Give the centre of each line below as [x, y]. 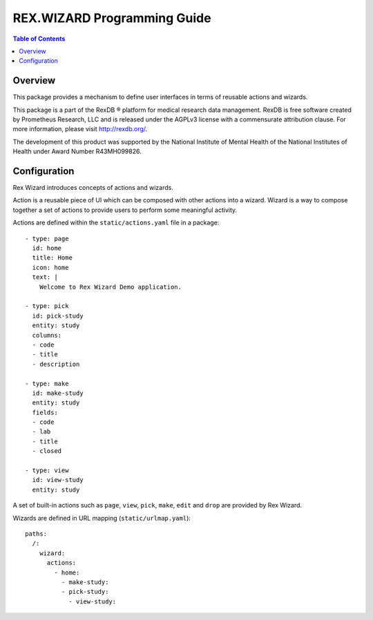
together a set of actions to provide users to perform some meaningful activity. [125, 210]
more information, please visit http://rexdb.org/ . [80, 129]
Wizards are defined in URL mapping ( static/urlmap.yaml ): [102, 518]
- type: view [47, 471]
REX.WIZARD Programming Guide [112, 18]
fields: [45, 412]
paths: [36, 534]
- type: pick [47, 306]
